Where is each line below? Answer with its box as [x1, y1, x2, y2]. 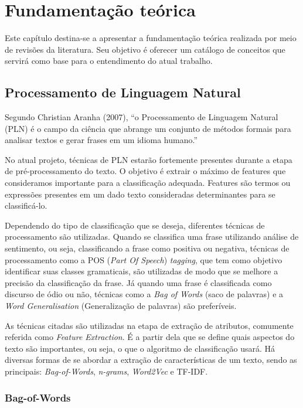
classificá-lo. [5, 199, 47, 212]
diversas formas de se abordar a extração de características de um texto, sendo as [5, 353, 297, 366]
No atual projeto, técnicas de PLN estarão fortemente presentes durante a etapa [5, 153, 292, 165]
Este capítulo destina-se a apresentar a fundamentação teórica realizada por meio [5, 32, 297, 44]
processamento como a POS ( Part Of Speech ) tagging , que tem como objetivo [5, 253, 282, 266]
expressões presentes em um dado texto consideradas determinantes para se [5, 188, 275, 200]
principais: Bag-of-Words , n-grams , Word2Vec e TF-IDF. [5, 365, 208, 377]
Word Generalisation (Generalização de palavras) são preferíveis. [5, 300, 237, 312]
